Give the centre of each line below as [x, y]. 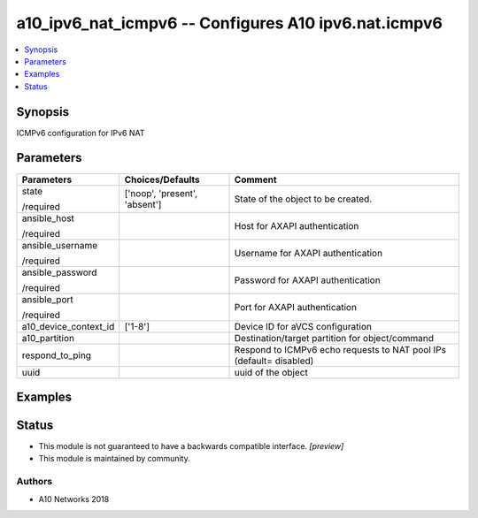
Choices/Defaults [162, 179]
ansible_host [48, 218]
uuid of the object [271, 372]
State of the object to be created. [303, 199]
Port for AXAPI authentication [296, 307]
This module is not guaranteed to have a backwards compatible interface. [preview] [191, 446]
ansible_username [60, 245]
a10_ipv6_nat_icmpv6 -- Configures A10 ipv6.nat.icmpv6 [229, 23]
